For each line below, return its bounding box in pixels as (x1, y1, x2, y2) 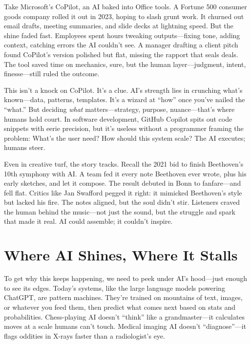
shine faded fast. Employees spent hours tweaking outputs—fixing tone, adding (4, 30, 240, 40)
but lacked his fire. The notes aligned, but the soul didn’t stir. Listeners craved (4, 197, 240, 207)
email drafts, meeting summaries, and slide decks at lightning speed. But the (4, 21, 233, 31)
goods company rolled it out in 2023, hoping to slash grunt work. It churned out (4, 11, 244, 21)
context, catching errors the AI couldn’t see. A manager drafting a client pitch (4, 40, 238, 50)
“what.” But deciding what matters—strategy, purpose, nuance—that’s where (4, 104, 235, 114)
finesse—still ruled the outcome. (4, 68, 100, 79)
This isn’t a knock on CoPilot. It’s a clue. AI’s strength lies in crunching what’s (4, 85, 243, 95)
